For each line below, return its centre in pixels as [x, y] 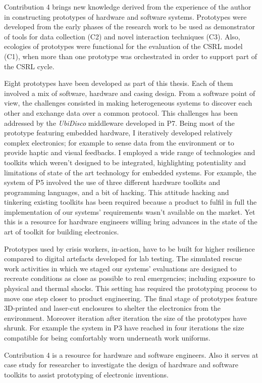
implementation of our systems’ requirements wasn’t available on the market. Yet [130, 211]
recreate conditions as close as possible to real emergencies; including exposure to [130, 278]
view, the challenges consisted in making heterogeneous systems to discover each [128, 103]
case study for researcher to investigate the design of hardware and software [121, 365]
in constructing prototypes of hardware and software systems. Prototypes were [125, 16]
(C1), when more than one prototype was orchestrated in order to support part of [131, 56]
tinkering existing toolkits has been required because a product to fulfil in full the [130, 202]
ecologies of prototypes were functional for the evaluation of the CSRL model [123, 46]
